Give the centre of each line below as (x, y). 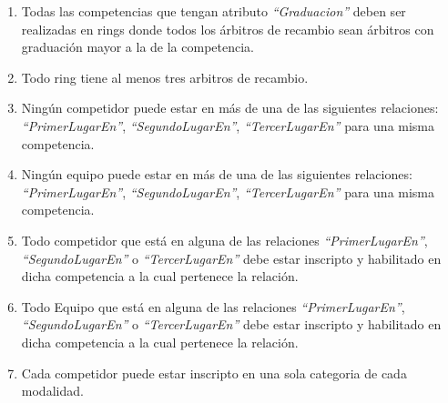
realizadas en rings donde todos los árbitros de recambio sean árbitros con (228, 29)
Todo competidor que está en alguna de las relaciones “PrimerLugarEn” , (224, 240)
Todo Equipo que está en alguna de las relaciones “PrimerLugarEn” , (213, 306)
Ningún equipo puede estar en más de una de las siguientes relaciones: (217, 174)
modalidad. (52, 391)
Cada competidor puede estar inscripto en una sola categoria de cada (214, 373)
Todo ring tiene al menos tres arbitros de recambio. (165, 77)
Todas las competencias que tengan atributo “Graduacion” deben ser (214, 11)
